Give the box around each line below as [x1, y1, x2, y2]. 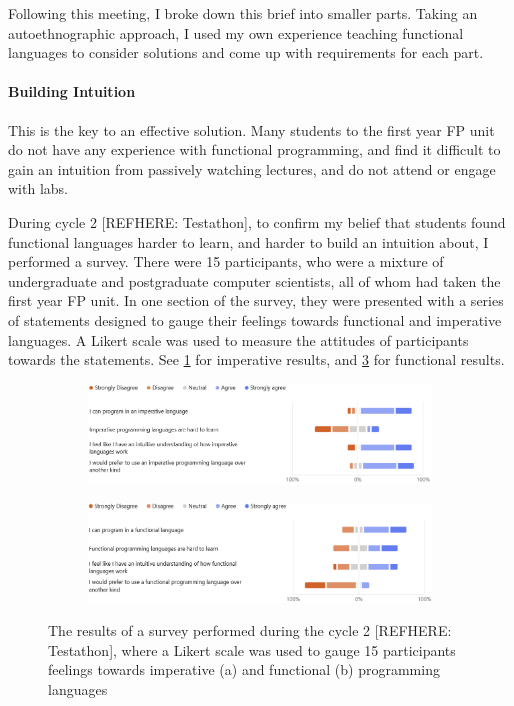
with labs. [8, 178, 68, 199]
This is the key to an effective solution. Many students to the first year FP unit [8, 119, 495, 140]
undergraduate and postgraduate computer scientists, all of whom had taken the [8, 270, 501, 291]
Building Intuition [8, 81, 136, 102]
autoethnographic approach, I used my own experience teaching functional [8, 22, 464, 43]
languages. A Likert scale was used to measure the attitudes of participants [8, 329, 469, 350]
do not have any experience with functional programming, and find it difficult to [8, 139, 501, 160]
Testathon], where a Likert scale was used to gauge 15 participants [48, 639, 456, 660]
